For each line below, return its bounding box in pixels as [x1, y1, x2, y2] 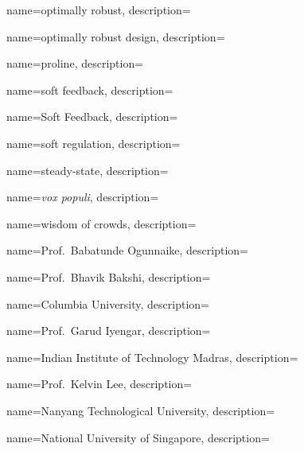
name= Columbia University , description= [6, 295, 209, 312]
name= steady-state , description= [6, 161, 169, 178]
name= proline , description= [6, 55, 144, 72]
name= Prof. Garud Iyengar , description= [6, 322, 211, 339]
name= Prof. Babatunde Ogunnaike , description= [6, 242, 248, 259]
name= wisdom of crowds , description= [6, 215, 197, 231]
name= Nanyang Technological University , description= [6, 402, 275, 418]
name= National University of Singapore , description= [6, 429, 270, 445]
